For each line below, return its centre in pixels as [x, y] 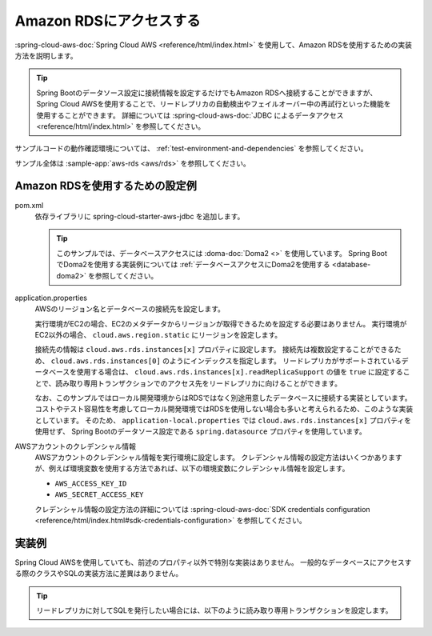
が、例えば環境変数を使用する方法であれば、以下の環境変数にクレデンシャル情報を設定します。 [192, 469]
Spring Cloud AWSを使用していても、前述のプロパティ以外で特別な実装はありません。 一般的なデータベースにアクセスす [213, 562]
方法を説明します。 [46, 55]
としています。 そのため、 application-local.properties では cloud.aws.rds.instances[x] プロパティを [223, 420]
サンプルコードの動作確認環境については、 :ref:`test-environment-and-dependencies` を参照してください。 [191, 149]
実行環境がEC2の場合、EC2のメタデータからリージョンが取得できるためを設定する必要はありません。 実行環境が [221, 323]
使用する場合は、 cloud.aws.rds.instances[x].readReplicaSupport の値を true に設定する [240, 372]
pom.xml [29, 205]
